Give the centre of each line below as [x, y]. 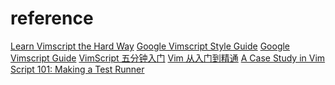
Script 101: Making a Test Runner [77, 69]
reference [52, 18]
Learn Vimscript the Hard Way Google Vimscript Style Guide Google [150, 46]
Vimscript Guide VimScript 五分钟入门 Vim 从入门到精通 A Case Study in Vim [168, 58]
